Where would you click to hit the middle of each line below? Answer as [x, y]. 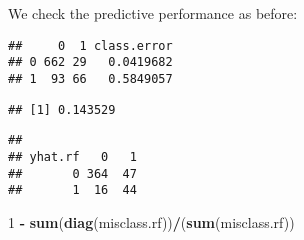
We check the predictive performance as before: [153, 13]
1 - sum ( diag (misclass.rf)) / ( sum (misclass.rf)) [151, 221]
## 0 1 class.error [90, 45]
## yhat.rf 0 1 [72, 156]
